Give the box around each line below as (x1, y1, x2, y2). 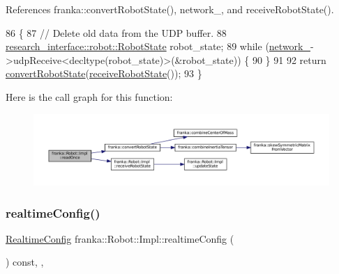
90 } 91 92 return (252, 52, 326, 67)
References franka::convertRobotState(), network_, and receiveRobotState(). (6, 2, 334, 16)
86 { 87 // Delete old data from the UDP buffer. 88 (6, 25, 227, 40)
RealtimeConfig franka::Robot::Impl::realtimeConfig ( (6, 231, 234, 245)
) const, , (6, 255, 44, 269)
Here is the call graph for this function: (6, 89, 173, 104)
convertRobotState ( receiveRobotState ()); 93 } (6, 66, 202, 81)
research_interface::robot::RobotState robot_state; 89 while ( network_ (6, 39, 310, 54)
